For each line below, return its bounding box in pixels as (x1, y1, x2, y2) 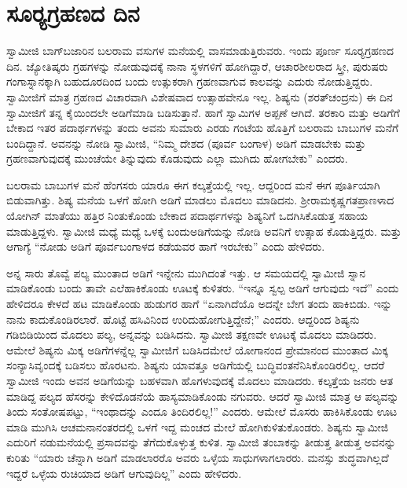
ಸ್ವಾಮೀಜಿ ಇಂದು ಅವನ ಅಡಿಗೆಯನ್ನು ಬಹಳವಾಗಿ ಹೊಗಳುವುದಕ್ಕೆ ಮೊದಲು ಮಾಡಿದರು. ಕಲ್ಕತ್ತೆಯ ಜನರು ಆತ (6, 372, 394, 388)
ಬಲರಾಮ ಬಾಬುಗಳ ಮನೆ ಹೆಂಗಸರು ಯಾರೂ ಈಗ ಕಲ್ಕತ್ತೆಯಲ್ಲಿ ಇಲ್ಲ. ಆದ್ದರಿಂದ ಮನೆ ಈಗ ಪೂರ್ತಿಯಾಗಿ (6, 176, 380, 193)
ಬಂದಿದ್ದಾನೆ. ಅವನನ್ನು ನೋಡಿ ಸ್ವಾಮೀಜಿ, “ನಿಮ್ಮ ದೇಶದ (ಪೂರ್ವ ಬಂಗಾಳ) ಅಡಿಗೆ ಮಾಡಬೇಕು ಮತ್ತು (6, 134, 366, 151)
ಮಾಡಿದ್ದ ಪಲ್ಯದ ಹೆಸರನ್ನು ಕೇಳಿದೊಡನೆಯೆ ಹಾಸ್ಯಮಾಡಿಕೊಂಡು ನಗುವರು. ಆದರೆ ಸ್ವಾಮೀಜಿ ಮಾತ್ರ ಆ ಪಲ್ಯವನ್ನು (6, 387, 399, 404)
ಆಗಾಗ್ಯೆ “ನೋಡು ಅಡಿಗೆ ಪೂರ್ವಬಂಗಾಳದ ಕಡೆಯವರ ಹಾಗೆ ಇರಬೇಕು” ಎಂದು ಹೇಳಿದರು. (6, 238, 325, 255)
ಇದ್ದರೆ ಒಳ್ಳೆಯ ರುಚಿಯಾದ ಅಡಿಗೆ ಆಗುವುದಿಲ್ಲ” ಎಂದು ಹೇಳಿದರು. (6, 464, 242, 481)
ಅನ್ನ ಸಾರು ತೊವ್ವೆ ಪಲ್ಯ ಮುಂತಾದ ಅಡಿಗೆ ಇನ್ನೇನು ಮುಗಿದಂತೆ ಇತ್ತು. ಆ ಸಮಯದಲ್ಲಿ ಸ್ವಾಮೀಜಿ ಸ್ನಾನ (6, 264, 366, 281)
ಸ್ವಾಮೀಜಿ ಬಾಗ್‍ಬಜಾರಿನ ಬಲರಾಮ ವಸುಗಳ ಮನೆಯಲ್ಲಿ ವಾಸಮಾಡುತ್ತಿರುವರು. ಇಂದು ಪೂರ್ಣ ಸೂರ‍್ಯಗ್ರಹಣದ (6, 42, 394, 59)
